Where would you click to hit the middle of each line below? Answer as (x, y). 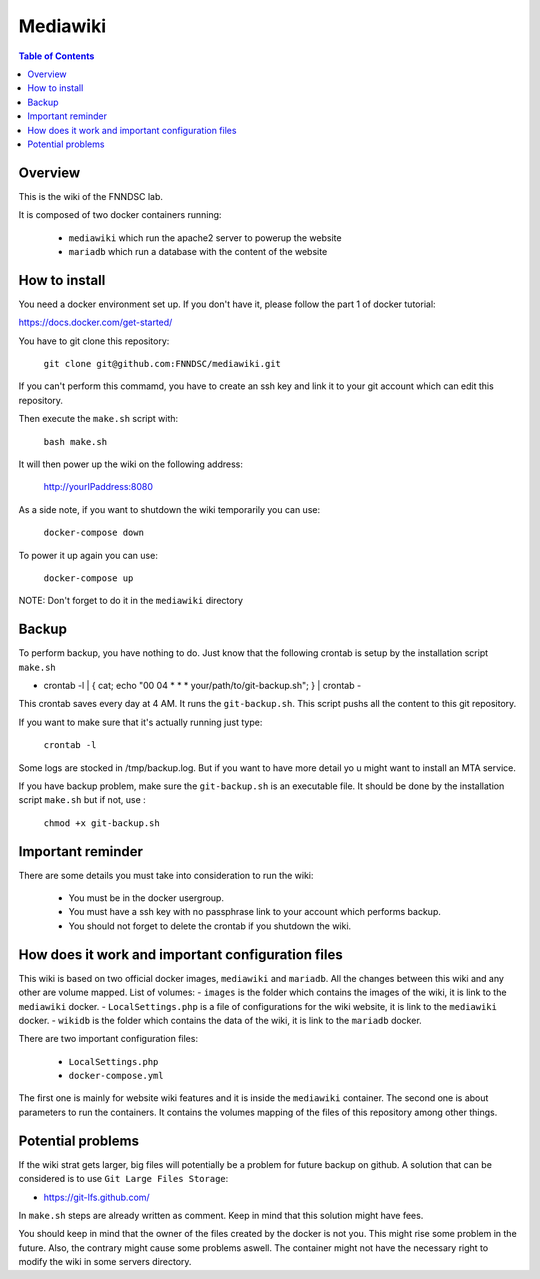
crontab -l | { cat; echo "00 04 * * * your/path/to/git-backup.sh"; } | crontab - (202, 686)
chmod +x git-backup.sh (101, 823)
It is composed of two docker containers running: (120, 215)
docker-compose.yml (116, 1076)
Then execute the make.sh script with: (98, 419)
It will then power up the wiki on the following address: (131, 464)
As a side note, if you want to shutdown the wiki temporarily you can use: (169, 509)
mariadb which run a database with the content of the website (198, 251)
